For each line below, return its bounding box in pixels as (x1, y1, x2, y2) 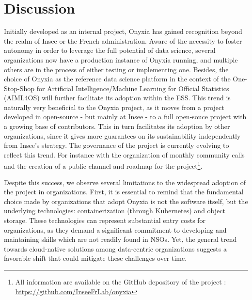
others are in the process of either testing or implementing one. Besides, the (4, 64, 229, 74)
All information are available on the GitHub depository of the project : (15, 277, 226, 287)
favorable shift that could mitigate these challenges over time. (4, 253, 187, 263)
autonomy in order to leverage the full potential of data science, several (4, 45, 216, 55)
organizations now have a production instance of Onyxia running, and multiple (4, 54, 238, 64)
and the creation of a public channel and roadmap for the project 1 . (4, 159, 203, 171)
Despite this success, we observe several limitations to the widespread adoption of (4, 177, 246, 187)
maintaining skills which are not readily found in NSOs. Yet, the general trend (4, 234, 237, 244)
